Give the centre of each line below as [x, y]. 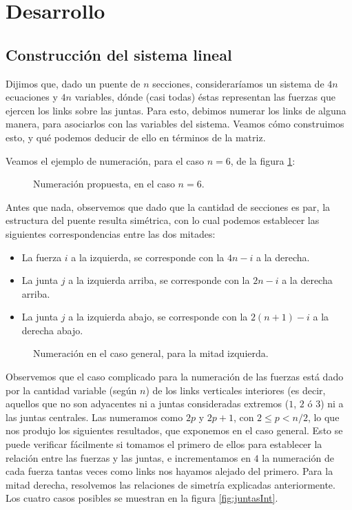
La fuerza [42, 257]
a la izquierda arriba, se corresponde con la [159, 280]
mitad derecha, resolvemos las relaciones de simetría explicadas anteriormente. [170, 484]
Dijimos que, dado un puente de [73, 83]
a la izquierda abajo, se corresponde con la [158, 317]
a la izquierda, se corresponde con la [148, 257]
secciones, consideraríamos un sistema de [238, 83]
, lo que [323, 417]
